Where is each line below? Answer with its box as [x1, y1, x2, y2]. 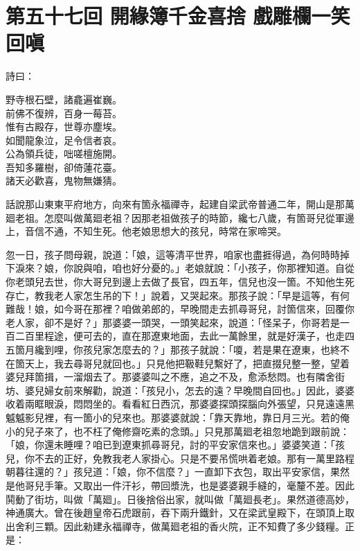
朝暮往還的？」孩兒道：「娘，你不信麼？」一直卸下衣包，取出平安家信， [6, 464, 330, 479]
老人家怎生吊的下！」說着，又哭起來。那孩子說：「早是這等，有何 [53, 288, 350, 302]
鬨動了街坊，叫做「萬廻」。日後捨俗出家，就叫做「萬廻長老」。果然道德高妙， [6, 491, 354, 506]
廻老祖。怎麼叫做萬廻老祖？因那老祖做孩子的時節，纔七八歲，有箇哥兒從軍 [6, 210, 345, 225]
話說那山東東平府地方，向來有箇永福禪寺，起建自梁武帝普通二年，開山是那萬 [6, 197, 354, 211]
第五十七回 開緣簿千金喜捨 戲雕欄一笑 [6, 1, 350, 30]
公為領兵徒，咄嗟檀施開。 [6, 146, 122, 161]
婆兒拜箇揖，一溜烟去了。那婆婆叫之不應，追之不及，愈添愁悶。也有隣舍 [6, 369, 335, 384]
